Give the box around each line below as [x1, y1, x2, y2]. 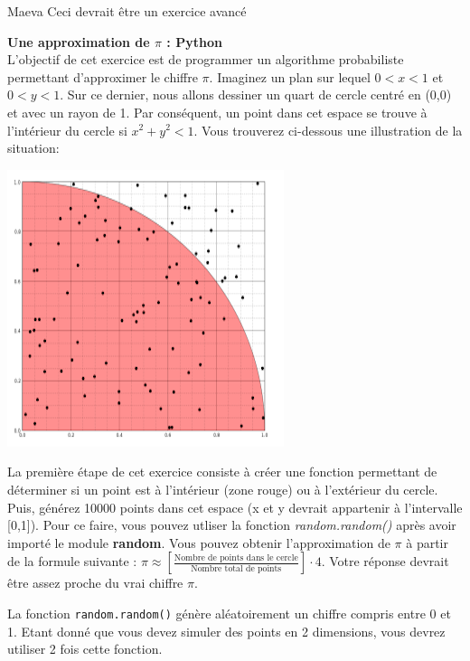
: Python [166, 32, 222, 51]
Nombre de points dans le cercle [174, 553, 298, 562]
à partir [406, 533, 448, 552]
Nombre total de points [191, 563, 282, 573]
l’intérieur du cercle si [7, 120, 127, 139]
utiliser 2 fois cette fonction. [7, 639, 163, 658]
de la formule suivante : [7, 552, 137, 571]
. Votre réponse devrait [321, 552, 449, 571]
